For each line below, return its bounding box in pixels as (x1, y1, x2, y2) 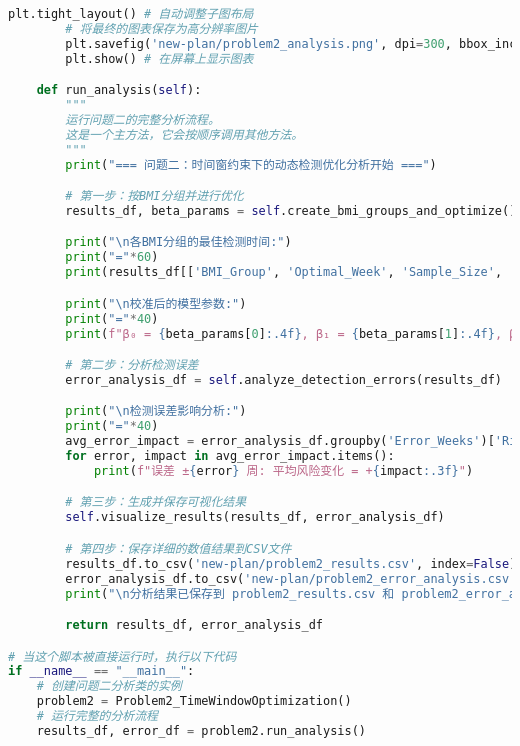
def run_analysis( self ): (36, 83, 202, 98)
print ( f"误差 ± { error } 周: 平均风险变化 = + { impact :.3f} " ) (93, 463, 474, 478)
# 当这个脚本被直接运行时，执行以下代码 (8, 649, 237, 664)
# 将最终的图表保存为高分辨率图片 (65, 21, 258, 36)
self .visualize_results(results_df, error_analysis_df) (65, 510, 445, 525)
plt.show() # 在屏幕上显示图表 (65, 51, 254, 66)
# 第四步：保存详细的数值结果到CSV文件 (65, 541, 292, 556)
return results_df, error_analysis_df (65, 618, 323, 633)
